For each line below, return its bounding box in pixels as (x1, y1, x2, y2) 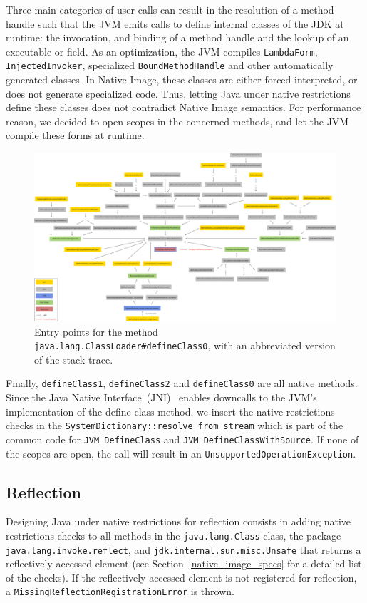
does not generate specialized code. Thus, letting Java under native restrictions (6, 86, 351, 100)
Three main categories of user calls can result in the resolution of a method (6, 2, 334, 16)
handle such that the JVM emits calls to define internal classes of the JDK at (6, 16, 344, 31)
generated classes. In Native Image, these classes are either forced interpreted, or (6, 72, 358, 87)
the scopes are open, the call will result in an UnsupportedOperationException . (6, 445, 356, 460)
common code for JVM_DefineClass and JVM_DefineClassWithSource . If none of (6, 431, 359, 446)
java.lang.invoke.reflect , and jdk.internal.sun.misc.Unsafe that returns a (6, 542, 361, 557)
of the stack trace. (34, 351, 113, 366)
